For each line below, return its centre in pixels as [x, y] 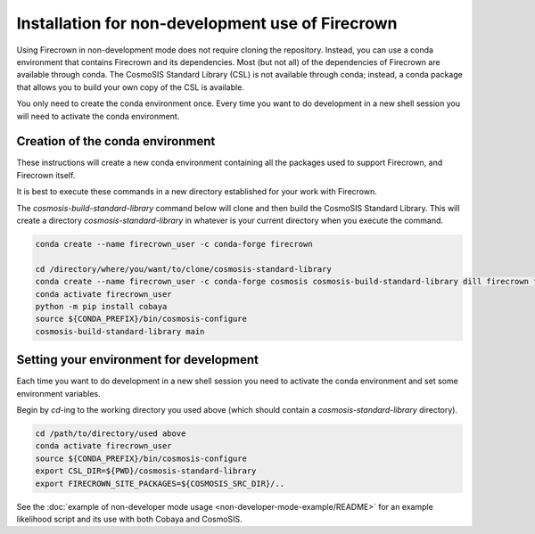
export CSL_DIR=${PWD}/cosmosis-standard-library [146, 471]
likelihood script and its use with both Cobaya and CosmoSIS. [129, 519]
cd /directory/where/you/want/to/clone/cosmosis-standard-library [183, 269]
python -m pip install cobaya [101, 306]
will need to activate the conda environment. [98, 116]
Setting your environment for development [137, 360]
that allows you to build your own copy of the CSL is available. [131, 87]
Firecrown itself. [46, 175]
